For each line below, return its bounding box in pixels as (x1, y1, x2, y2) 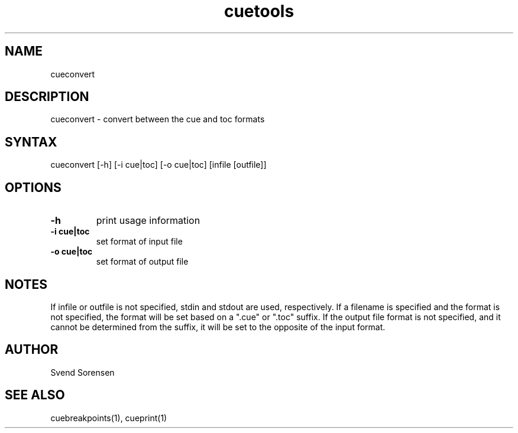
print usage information (96, 214, 200, 227)
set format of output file (96, 256, 189, 267)
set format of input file (96, 236, 183, 247)
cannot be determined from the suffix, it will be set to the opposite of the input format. (50, 321, 386, 332)
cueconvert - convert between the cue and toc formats (50, 114, 265, 125)
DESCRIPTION (5, 89, 89, 105)
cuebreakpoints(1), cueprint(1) (50, 412, 167, 423)
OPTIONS (5, 180, 61, 195)
